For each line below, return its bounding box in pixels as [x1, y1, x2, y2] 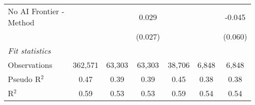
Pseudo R [8, 73, 41, 84]
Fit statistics [8, 45, 51, 56]
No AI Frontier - [8, 5, 64, 17]
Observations [8, 59, 52, 70]
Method [8, 17, 35, 28]
